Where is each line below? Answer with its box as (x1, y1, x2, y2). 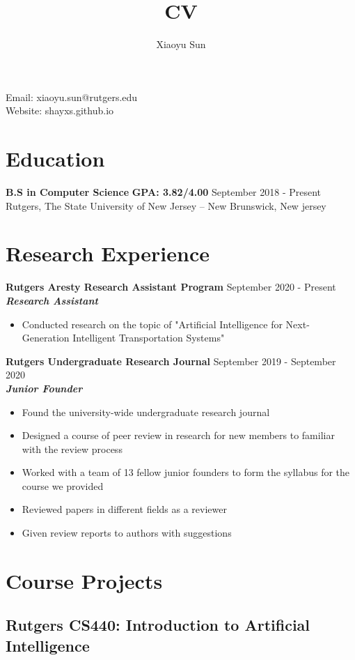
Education (6, 144, 105, 173)
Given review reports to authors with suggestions (22, 525, 232, 540)
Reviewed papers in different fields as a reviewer (22, 502, 227, 516)
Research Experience (6, 239, 210, 268)
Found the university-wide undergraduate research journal (22, 404, 270, 419)
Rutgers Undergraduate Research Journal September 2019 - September (6, 353, 336, 368)
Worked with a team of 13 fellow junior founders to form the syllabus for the (22, 465, 350, 479)
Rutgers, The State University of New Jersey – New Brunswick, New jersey (6, 198, 326, 213)
